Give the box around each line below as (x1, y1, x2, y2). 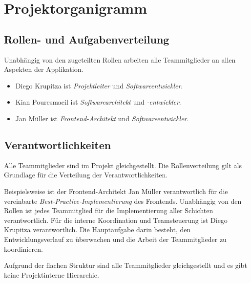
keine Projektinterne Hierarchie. (4, 269, 99, 280)
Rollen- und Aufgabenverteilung (4, 31, 169, 46)
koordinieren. (4, 243, 43, 254)
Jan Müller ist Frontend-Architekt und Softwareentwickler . (15, 113, 189, 123)
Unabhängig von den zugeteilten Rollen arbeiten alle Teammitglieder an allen (4, 54, 236, 65)
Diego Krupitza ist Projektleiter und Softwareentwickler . (15, 80, 183, 90)
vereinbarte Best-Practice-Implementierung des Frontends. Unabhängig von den (4, 196, 242, 206)
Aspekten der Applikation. (4, 64, 84, 74)
